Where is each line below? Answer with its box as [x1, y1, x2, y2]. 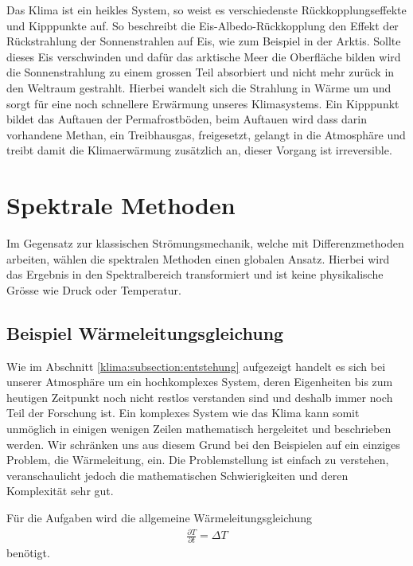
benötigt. [6, 545, 50, 561]
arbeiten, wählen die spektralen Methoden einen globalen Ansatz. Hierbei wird [6, 250, 390, 267]
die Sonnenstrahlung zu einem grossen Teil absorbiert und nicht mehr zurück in [6, 64, 395, 80]
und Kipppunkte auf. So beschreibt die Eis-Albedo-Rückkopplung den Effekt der [6, 17, 399, 33]
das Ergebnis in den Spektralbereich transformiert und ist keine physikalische [6, 266, 384, 283]
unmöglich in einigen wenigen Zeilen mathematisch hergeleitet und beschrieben [6, 420, 392, 437]
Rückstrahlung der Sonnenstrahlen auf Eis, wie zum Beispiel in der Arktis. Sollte [6, 33, 401, 49]
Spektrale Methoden [6, 189, 236, 221]
